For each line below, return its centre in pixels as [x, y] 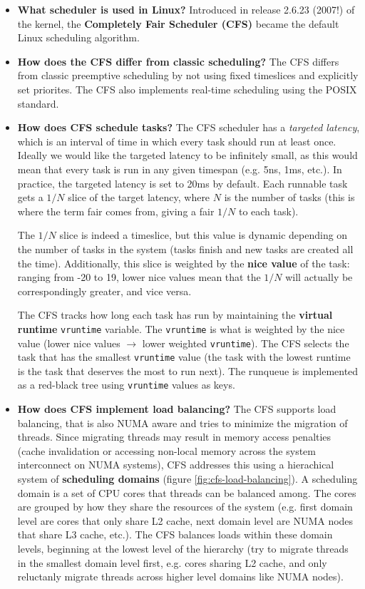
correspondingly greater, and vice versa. [104, 291]
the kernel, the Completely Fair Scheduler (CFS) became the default [178, 23]
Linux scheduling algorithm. [78, 37]
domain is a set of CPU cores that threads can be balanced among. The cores [187, 492]
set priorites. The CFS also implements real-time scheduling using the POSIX [187, 89]
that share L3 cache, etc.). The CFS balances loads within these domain [175, 534]
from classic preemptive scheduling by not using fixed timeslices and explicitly [188, 75]
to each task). [268, 211]
